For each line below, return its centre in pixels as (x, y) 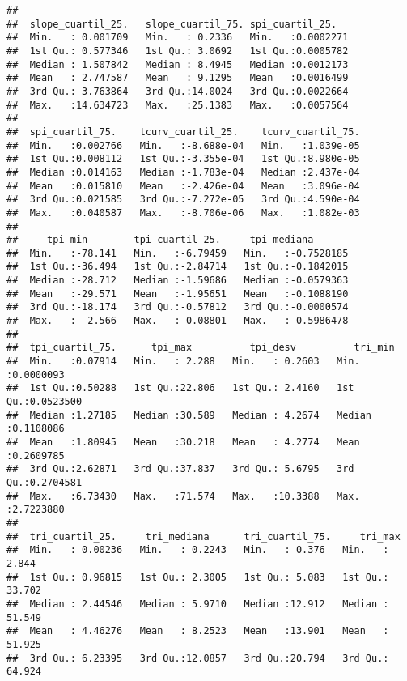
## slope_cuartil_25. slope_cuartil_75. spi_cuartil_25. (172, 24)
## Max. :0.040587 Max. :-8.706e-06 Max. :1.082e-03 (183, 213)
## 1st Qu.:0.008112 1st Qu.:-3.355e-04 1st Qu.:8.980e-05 (183, 159)
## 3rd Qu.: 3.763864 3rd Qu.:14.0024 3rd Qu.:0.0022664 (178, 91)
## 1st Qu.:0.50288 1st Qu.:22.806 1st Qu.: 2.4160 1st (180, 388)
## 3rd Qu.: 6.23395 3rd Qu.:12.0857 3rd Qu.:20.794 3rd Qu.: (198, 658)
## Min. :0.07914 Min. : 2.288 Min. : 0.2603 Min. (183, 362)
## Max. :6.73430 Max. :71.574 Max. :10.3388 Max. (183, 496)
